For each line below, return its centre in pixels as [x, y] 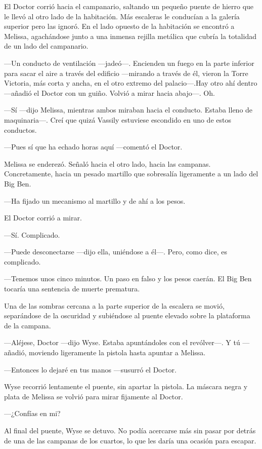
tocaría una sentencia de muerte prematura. [72, 289]
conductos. [20, 129]
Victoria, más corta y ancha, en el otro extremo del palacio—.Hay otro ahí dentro [131, 83]
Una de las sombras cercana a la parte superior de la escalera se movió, [114, 305]
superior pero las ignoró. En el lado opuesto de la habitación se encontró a [119, 26]
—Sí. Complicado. [32, 234]
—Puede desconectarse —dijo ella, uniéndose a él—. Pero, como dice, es [116, 252]
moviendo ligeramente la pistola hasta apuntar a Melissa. [117, 352]
